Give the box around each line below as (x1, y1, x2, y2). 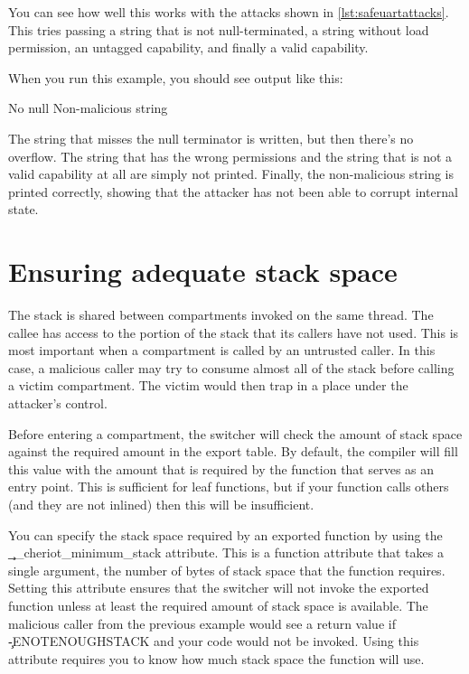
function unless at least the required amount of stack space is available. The (8, 595, 428, 614)
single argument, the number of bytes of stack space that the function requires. (8, 560, 446, 579)
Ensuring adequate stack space (8, 253, 398, 290)
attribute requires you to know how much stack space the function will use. (8, 649, 425, 668)
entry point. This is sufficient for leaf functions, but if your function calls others (8, 477, 449, 496)
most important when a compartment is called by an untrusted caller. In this (8, 341, 436, 360)
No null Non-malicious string (8, 98, 168, 117)
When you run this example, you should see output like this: (8, 68, 343, 87)
